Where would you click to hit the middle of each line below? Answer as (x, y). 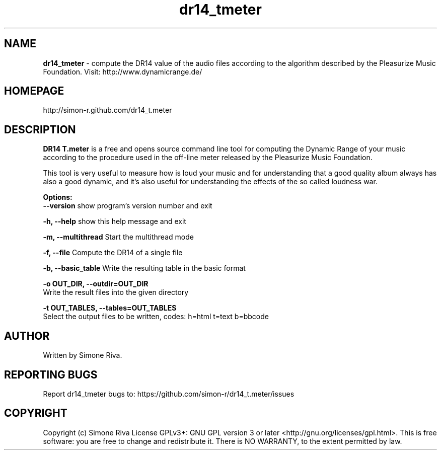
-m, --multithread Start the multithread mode (118, 237)
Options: (58, 197)
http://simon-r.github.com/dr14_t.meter (107, 110)
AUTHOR (27, 336)
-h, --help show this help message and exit (115, 221)
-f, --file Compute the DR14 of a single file (113, 253)
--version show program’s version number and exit (128, 206)
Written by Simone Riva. (83, 355)
